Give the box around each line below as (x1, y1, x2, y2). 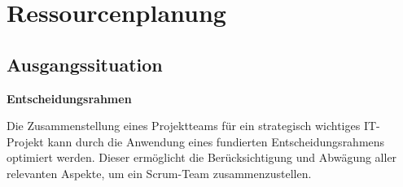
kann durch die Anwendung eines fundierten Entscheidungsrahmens (47, 133, 385, 150)
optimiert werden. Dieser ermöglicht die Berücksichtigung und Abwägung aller (7, 149, 397, 166)
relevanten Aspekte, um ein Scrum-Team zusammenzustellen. (7, 164, 312, 181)
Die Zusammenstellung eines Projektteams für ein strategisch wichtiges (7, 117, 361, 134)
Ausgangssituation (7, 51, 163, 76)
